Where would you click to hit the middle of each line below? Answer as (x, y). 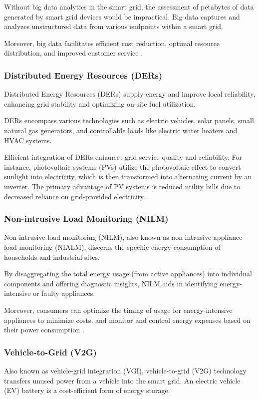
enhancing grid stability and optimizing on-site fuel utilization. (100, 103)
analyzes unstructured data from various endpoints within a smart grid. (114, 26)
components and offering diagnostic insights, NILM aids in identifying (111, 283)
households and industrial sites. (52, 257)
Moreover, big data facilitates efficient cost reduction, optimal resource (112, 43)
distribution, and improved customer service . (74, 53)
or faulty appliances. (64, 293)
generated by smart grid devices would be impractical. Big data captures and (122, 16)
